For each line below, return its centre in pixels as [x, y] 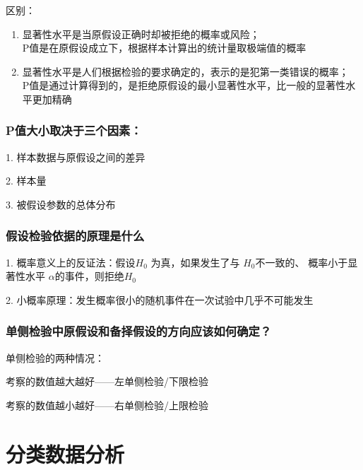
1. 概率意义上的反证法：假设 [71, 262]
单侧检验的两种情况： [55, 357]
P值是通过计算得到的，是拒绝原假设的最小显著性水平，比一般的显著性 [184, 85]
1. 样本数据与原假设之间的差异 [76, 157]
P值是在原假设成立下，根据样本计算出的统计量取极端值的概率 [164, 48]
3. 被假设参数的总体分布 [61, 204]
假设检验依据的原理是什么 [75, 236]
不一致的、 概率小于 [302, 262]
